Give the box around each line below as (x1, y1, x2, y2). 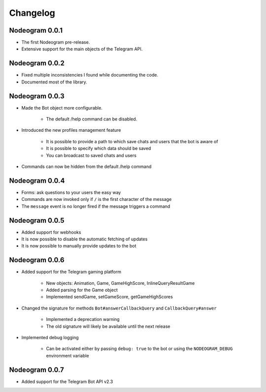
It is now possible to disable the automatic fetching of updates (21, 236, 148, 242)
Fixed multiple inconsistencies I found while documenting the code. (21, 72, 159, 78)
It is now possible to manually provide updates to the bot (21, 243, 136, 249)
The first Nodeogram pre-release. (21, 39, 90, 45)
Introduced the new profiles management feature (21, 127, 121, 133)
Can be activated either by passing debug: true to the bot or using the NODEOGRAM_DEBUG (46, 346, 233, 352)
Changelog (9, 7, 55, 18)
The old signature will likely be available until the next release (46, 323, 170, 329)
